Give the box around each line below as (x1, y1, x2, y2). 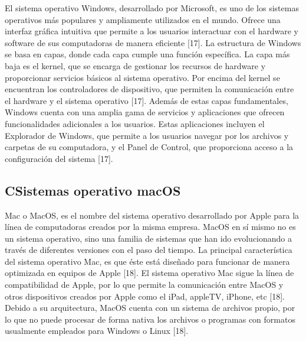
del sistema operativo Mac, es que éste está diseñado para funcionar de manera (5, 255, 290, 267)
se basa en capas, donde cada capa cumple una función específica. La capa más (5, 48, 290, 60)
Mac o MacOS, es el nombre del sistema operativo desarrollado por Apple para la (5, 209, 300, 221)
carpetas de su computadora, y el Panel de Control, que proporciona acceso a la (5, 141, 294, 153)
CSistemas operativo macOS (5, 181, 181, 199)
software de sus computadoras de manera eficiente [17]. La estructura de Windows (5, 36, 301, 48)
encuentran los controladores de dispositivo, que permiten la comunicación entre (5, 83, 294, 95)
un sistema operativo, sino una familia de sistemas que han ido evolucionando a (5, 232, 292, 244)
